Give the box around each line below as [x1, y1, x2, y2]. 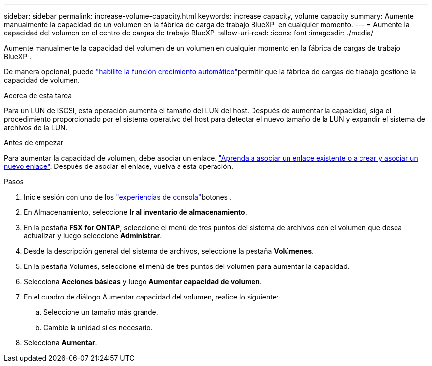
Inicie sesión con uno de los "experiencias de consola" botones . [24, 193, 232, 201]
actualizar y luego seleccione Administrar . [24, 232, 162, 240]
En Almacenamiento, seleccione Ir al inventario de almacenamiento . [24, 208, 247, 216]
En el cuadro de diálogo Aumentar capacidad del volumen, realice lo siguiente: [24, 293, 279, 301]
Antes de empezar [4, 138, 64, 147]
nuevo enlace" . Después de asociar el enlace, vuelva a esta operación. [4, 162, 233, 170]
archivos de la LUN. [4, 123, 68, 132]
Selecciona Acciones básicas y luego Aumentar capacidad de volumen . [24, 277, 262, 286]
